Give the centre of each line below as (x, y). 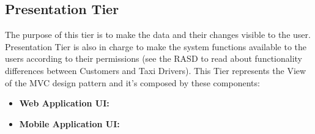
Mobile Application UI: (69, 123)
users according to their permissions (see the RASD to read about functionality (154, 58)
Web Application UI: (64, 103)
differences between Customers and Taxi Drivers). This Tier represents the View (156, 70)
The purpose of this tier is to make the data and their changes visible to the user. (158, 35)
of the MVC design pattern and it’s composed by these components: (132, 82)
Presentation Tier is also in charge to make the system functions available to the (156, 46)
